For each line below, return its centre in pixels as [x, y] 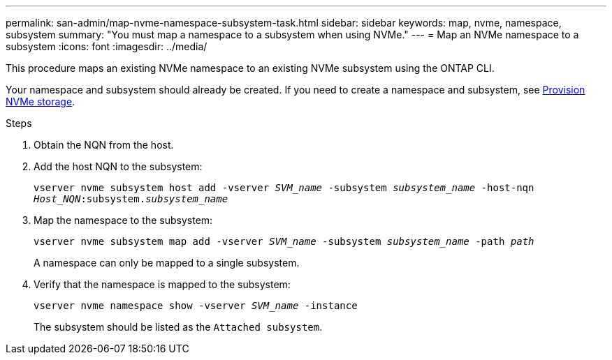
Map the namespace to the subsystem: [123, 220]
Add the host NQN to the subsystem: [118, 166]
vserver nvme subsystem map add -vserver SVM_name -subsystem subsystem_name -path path [284, 241]
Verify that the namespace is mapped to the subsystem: [162, 284]
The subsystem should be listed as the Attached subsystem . [178, 327]
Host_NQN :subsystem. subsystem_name [131, 199]
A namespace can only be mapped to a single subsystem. [167, 263]
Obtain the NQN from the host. [104, 145]
